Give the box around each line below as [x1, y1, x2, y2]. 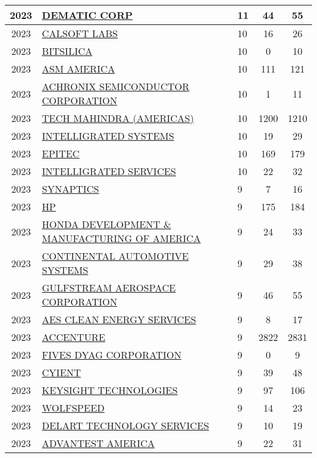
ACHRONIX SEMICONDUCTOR [41, 79, 190, 93]
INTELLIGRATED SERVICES [41, 164, 176, 178]
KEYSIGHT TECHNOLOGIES [41, 383, 178, 397]
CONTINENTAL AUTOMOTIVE [41, 249, 189, 263]
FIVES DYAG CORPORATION [41, 348, 182, 362]
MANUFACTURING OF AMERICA [41, 231, 201, 245]
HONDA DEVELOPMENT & [41, 217, 171, 231]
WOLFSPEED [41, 401, 105, 415]
